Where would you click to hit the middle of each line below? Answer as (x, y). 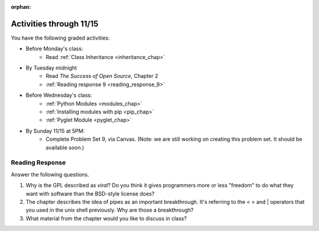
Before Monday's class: (54, 49)
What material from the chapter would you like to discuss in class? (106, 218)
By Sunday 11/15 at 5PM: (55, 131)
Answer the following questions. (50, 174)
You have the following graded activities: (60, 38)
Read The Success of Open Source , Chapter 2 (102, 76)
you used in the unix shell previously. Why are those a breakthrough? (110, 210)
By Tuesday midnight (51, 68)
